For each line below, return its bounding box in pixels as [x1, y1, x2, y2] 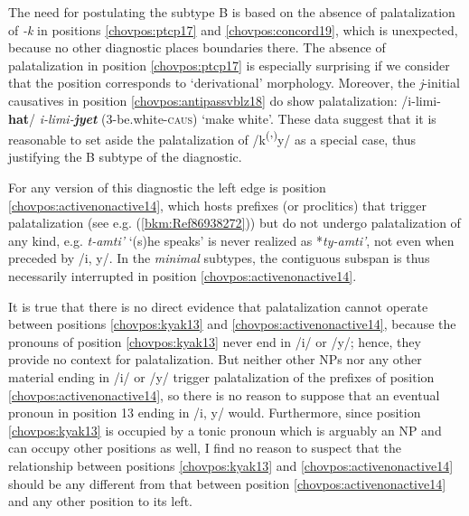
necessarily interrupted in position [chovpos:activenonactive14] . [8, 266, 357, 285]
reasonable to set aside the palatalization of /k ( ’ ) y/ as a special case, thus [8, 127, 417, 148]
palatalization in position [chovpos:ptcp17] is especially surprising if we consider [8, 55, 450, 74]
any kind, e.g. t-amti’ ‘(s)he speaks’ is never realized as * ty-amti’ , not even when [8, 230, 455, 249]
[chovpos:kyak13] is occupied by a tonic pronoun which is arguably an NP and [8, 420, 442, 439]
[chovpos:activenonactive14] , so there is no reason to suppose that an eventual [8, 385, 440, 404]
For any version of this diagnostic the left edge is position [8, 178, 326, 196]
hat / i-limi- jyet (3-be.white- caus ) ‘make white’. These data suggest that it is [8, 108, 436, 127]
